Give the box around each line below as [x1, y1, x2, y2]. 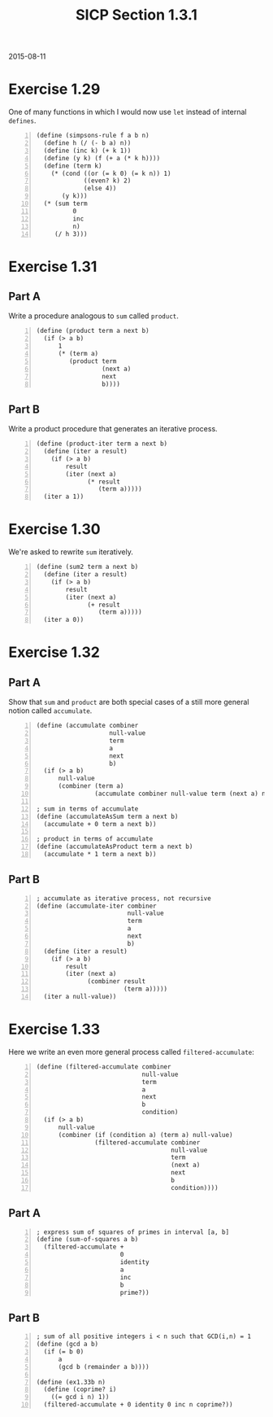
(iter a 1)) [43, 492, 84, 501]
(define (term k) [43, 161, 102, 170]
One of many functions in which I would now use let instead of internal [8, 107, 247, 117]
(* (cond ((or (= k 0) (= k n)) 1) [50, 169, 171, 177]
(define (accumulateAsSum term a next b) [36, 812, 179, 820]
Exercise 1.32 [8, 643, 100, 662]
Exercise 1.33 [8, 1020, 101, 1039]
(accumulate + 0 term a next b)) [43, 820, 157, 828]
